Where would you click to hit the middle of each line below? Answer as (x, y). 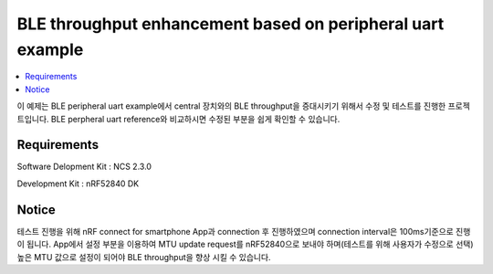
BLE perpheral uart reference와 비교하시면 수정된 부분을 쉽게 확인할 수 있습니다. (195, 119)
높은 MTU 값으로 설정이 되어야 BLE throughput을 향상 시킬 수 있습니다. (144, 257)
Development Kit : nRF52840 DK (78, 184)
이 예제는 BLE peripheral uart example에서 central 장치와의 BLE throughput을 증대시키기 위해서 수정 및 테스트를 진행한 (231, 106)
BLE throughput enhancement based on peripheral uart (231, 24)
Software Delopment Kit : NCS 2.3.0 (84, 167)
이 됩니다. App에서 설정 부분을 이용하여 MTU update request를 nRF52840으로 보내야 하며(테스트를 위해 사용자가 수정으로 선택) (245, 244)
